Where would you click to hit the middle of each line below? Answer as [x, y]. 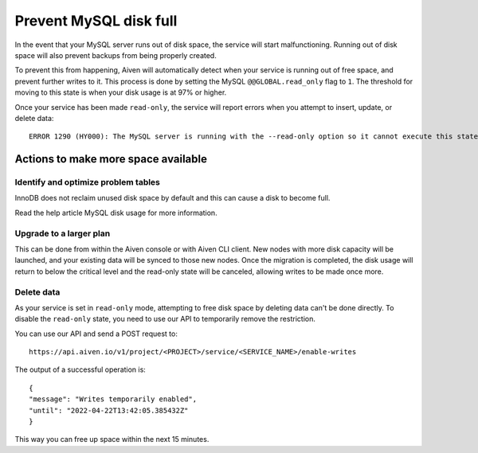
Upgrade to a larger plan [63, 233]
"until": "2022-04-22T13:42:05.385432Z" [109, 410]
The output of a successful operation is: [80, 369]
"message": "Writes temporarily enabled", [113, 399]
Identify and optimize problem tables [88, 182]
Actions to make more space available [111, 159]
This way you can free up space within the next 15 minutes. [112, 439]
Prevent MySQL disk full [96, 21]
